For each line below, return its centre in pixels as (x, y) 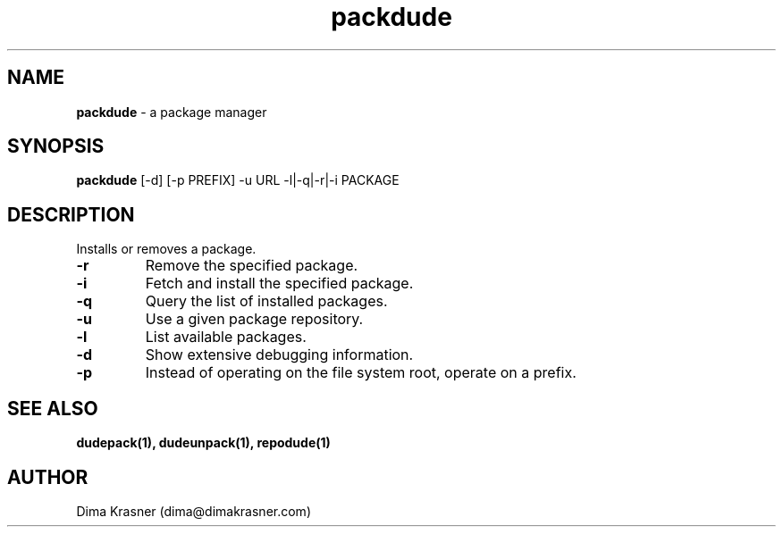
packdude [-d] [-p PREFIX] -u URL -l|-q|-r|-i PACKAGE (238, 180)
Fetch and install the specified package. (279, 284)
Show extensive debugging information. (279, 355)
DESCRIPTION (71, 214)
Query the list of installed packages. (266, 301)
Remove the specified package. (252, 266)
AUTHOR (48, 477)
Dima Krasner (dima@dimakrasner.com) (194, 511)
